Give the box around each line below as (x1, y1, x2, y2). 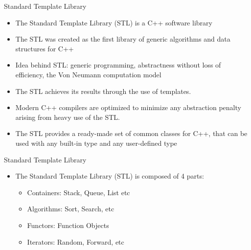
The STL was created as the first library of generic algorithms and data (15, 34, 230, 44)
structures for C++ (15, 43, 74, 53)
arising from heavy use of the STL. (15, 112, 120, 122)
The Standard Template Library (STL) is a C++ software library (15, 17, 212, 27)
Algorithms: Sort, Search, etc (27, 204, 114, 214)
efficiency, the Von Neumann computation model (15, 69, 161, 79)
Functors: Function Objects (27, 220, 109, 230)
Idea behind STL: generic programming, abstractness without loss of (15, 60, 221, 70)
